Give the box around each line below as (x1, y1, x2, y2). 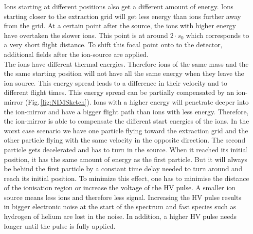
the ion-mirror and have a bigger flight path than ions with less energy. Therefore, (4, 106, 249, 116)
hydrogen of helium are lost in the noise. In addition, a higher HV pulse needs (4, 211, 237, 221)
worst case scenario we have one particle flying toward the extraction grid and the (4, 125, 248, 135)
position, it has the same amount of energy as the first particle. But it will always (4, 154, 248, 164)
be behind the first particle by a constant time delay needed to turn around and (4, 163, 242, 174)
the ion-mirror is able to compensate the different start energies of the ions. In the (4, 116, 249, 126)
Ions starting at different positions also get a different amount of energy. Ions (4, 1, 234, 11)
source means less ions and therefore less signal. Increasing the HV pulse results (4, 192, 241, 202)
